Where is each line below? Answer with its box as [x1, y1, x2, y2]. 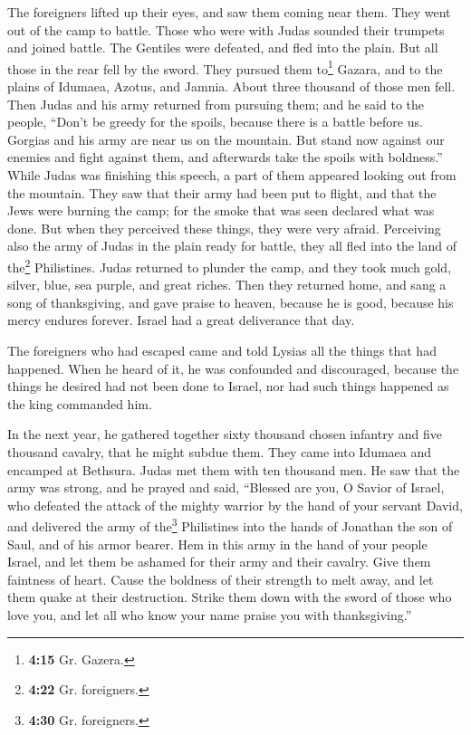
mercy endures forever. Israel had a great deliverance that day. [7, 310, 355, 329]
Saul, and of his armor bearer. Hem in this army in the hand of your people [7, 534, 428, 553]
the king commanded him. [7, 394, 152, 413]
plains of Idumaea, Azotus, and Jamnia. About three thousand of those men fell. [7, 77, 456, 96]
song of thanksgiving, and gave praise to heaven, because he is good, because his [7, 292, 454, 311]
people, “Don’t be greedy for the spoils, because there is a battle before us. [7, 112, 423, 131]
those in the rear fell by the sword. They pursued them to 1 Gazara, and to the [7, 56, 443, 78]
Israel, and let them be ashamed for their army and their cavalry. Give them [7, 552, 431, 571]
